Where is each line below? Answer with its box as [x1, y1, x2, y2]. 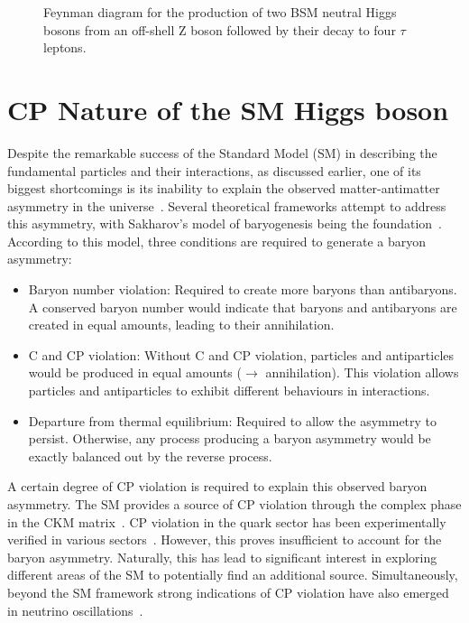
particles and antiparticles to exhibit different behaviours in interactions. [28, 381, 430, 400]
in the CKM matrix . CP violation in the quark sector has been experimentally [7, 512, 446, 531]
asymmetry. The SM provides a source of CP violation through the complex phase [7, 495, 462, 513]
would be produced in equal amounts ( [28, 363, 242, 382]
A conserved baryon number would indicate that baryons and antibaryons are [28, 297, 457, 316]
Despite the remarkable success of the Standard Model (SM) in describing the [7, 143, 437, 162]
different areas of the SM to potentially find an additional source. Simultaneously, [7, 565, 458, 584]
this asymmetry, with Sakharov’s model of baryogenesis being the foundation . [7, 214, 443, 233]
